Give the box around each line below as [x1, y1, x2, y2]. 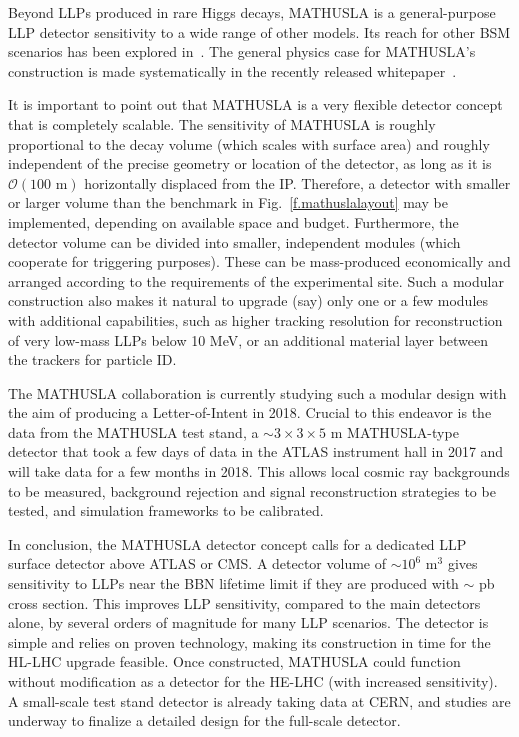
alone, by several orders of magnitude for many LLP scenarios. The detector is [8, 612, 489, 633]
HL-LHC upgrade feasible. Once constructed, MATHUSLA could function [8, 651, 461, 672]
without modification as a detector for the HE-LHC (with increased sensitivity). [8, 671, 498, 691]
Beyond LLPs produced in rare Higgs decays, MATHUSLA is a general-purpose [8, 2, 496, 22]
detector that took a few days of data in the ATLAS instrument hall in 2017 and [8, 441, 504, 462]
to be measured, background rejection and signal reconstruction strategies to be [8, 480, 496, 501]
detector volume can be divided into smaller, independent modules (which [8, 231, 461, 252]
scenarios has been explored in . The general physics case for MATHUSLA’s [8, 41, 476, 62]
